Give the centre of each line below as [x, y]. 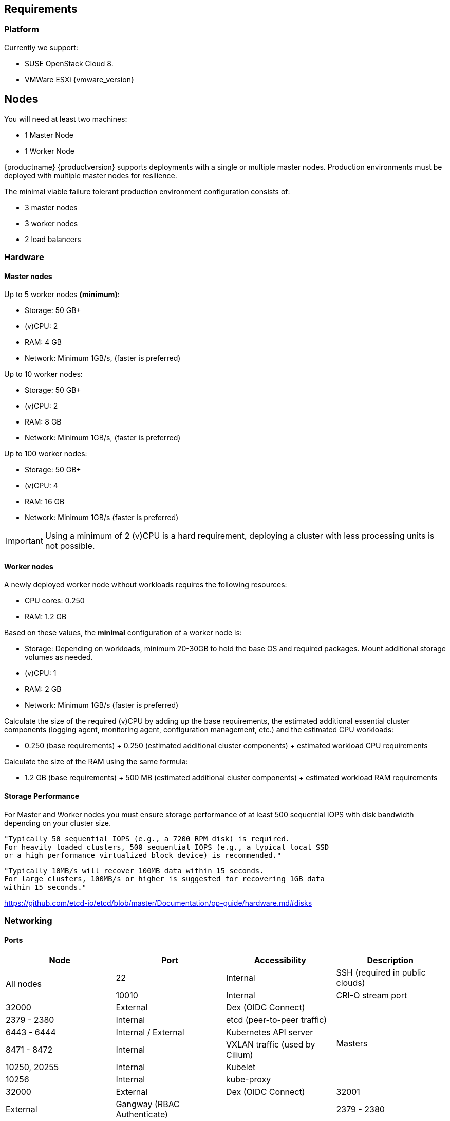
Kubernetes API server [270, 1032]
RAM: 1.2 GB [46, 617]
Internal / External [150, 1032]
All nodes [24, 984]
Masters [352, 1044]
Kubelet [241, 1067]
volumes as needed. [59, 657]
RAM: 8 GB [43, 422]
